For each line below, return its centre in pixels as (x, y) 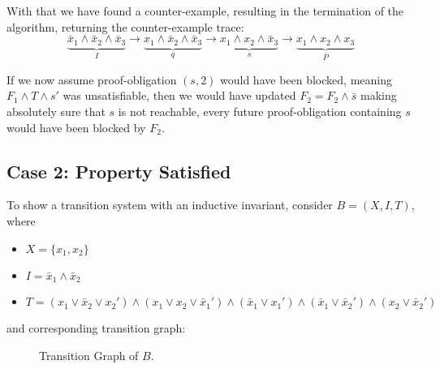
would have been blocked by (76, 127)
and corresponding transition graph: (96, 328)
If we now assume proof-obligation (92, 79)
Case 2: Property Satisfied (119, 171)
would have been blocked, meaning (306, 79)
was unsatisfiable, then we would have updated (179, 95)
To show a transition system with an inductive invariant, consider (170, 205)
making (378, 95)
